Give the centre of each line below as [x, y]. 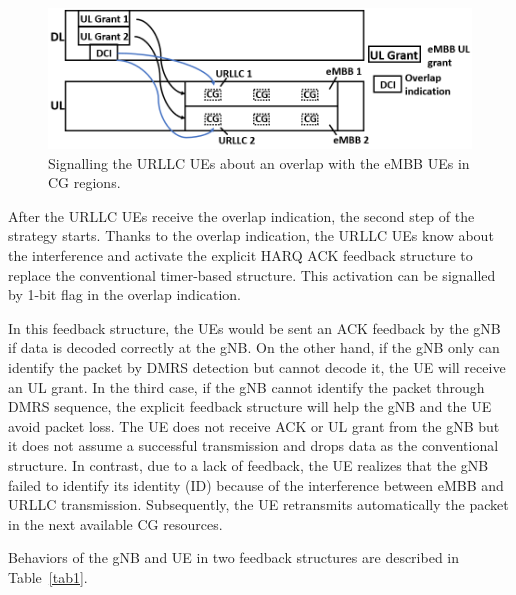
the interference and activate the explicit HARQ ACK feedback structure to [240, 254]
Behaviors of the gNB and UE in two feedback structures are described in [234, 557]
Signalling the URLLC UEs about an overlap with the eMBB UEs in [259, 162]
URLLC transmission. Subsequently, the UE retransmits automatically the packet [258, 504]
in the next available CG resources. [115, 523]
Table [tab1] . [48, 576]
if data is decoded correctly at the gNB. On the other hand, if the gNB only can [254, 347]
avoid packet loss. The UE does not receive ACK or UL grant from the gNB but [254, 425]
